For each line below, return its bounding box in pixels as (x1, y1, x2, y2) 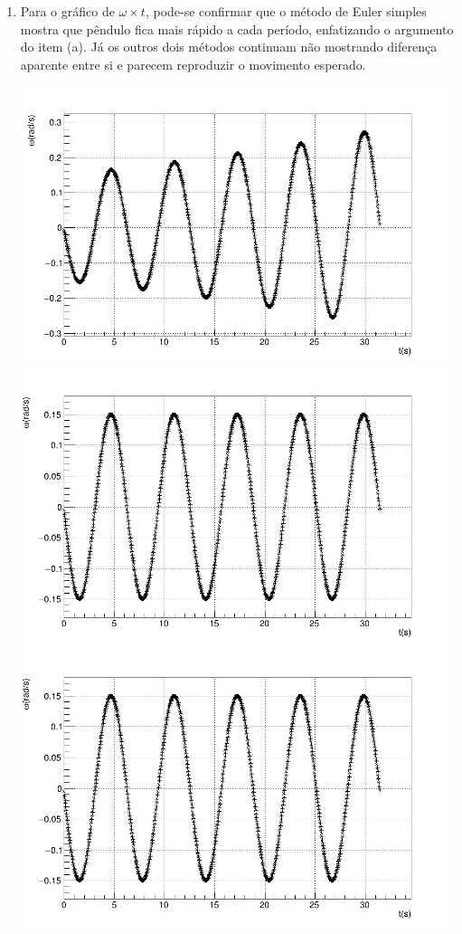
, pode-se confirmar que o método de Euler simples (145, 2, 427, 20)
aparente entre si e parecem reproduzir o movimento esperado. (20, 54, 366, 73)
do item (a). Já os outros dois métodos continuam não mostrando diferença (20, 37, 438, 56)
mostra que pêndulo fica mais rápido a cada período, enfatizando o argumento (20, 19, 454, 38)
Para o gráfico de (20, 2, 115, 20)
